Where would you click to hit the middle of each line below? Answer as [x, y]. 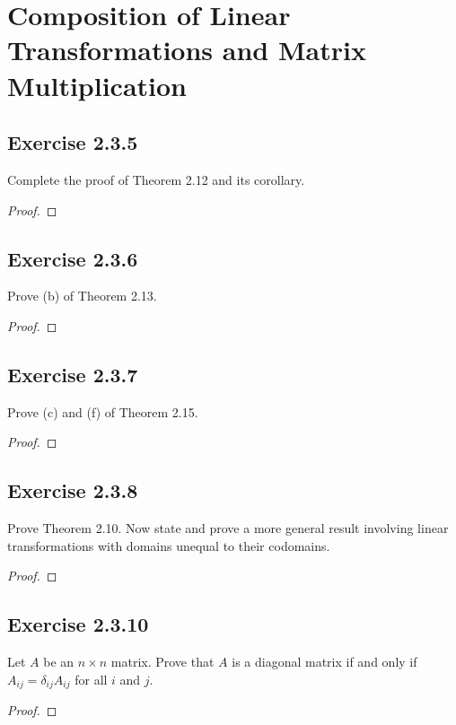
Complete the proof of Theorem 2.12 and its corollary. [156, 179]
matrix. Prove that [162, 662]
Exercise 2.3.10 [78, 624]
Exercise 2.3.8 [73, 490]
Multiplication [97, 85]
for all [91, 679]
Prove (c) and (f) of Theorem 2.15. [103, 411]
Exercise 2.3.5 [73, 142]
